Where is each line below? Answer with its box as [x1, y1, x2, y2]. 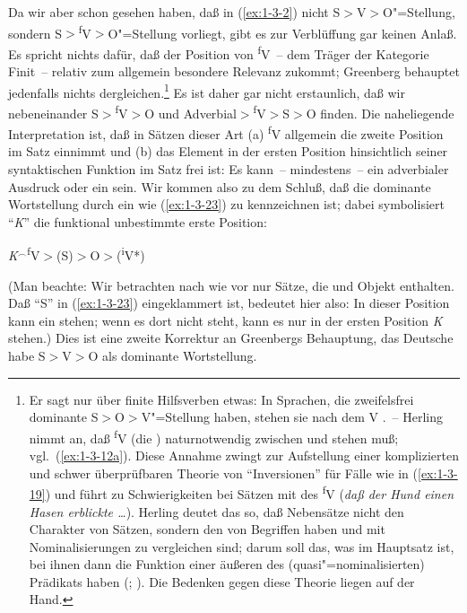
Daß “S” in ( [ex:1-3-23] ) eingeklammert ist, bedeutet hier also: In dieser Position [8, 293, 450, 312]
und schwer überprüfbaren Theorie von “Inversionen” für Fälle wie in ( [29, 463, 418, 482]
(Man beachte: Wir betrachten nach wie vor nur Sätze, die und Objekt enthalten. [8, 276, 454, 294]
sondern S [8, 23, 63, 42]
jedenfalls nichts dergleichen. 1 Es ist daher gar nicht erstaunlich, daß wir [8, 80, 405, 101]
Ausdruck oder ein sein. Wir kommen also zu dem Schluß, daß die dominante [8, 177, 431, 196]
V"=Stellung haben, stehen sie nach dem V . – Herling [141, 407, 444, 426]
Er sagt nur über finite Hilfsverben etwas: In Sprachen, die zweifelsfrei [29, 390, 414, 408]
